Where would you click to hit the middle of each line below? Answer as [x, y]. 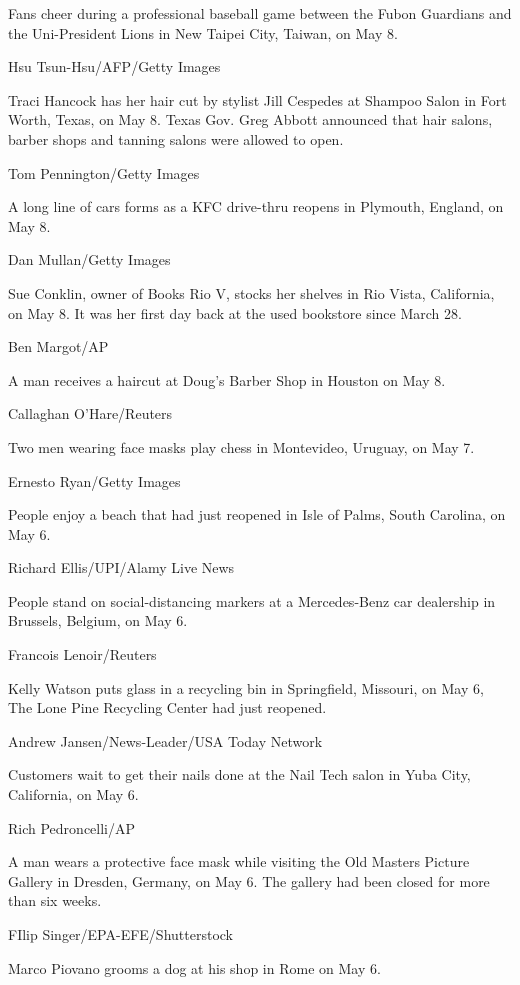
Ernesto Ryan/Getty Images [94, 480]
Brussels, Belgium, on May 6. [98, 620]
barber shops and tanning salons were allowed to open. [176, 138]
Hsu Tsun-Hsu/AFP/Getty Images [114, 66]
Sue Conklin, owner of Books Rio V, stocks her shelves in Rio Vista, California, [251, 292]
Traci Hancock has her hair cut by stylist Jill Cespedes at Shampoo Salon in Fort [257, 99]
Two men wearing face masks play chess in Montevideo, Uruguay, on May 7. [241, 446]
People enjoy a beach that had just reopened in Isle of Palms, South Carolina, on [257, 514]
